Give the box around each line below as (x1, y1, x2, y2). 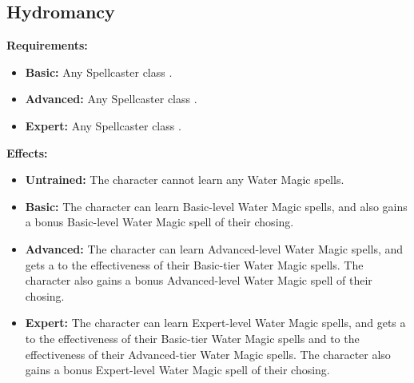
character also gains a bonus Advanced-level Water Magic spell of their (25, 272, 372, 289)
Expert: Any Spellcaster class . (25, 117, 181, 134)
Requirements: (6, 37, 88, 54)
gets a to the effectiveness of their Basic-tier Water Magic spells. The (25, 256, 364, 273)
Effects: (6, 144, 48, 161)
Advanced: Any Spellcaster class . (25, 90, 197, 107)
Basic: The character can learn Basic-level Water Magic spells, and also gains (25, 197, 408, 214)
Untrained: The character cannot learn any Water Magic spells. (25, 171, 344, 188)
